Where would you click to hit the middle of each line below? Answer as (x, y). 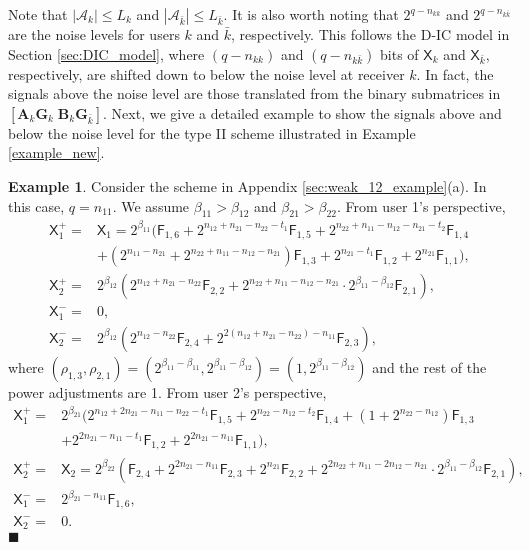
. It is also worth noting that (311, 14)
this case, (36, 205)
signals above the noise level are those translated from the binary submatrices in (254, 93)
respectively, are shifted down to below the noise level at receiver (206, 73)
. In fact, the (455, 73)
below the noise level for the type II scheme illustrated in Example (212, 132)
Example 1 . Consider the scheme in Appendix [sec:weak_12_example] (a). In (247, 185)
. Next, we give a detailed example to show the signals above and (302, 112)
